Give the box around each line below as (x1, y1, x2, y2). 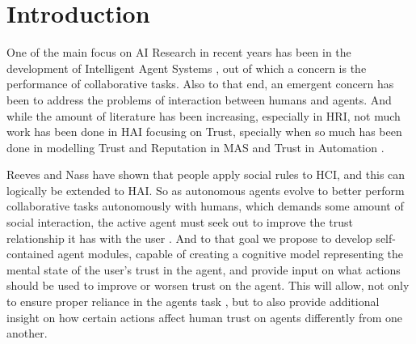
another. (6, 325, 48, 342)
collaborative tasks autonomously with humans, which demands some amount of (6, 197, 404, 214)
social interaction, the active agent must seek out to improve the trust (6, 214, 353, 231)
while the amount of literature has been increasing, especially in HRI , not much (6, 107, 401, 124)
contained (6, 245, 54, 262)
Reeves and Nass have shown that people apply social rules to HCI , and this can (6, 166, 405, 183)
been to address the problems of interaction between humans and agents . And (6, 91, 392, 108)
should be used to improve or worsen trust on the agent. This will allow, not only (6, 277, 410, 294)
